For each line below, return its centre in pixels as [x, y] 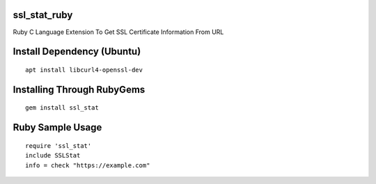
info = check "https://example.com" [88, 165]
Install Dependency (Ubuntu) [77, 52]
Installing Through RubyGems [79, 89]
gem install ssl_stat [62, 108]
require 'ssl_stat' [58, 145]
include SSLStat [53, 156]
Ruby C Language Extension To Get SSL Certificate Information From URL [118, 32]
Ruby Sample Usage [57, 127]
